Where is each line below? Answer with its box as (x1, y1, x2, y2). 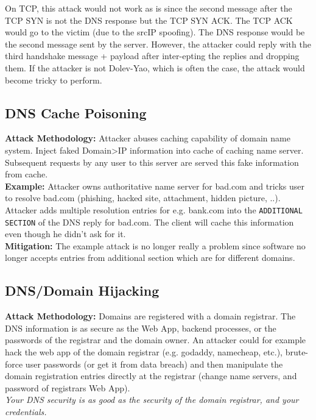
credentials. (5, 405, 47, 418)
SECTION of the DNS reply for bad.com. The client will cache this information (5, 215, 294, 228)
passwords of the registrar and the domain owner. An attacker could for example (5, 333, 306, 346)
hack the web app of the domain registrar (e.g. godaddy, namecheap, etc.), (5, 346, 283, 358)
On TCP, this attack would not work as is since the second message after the (5, 2, 292, 14)
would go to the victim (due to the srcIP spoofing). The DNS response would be (5, 26, 305, 38)
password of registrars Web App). (5, 381, 130, 394)
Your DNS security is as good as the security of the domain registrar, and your (5, 393, 299, 406)
